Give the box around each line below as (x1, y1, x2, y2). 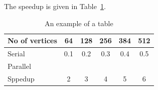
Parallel (8, 60, 31, 71)
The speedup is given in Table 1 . (4, 1, 106, 11)
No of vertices (8, 35, 58, 46)
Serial (8, 48, 25, 59)
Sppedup (8, 73, 35, 83)
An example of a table (44, 18, 114, 28)
